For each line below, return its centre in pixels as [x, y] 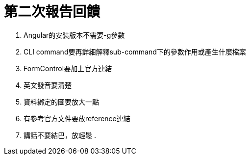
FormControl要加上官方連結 [68, 68]
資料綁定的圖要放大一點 [61, 102]
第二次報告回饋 [52, 12]
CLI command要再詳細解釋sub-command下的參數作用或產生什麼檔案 [135, 52]
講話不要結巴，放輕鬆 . [60, 135]
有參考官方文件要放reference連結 [77, 118]
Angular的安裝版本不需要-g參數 [74, 35]
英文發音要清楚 [48, 85]
